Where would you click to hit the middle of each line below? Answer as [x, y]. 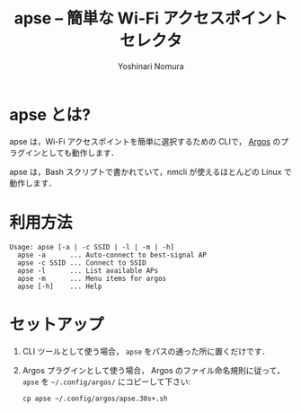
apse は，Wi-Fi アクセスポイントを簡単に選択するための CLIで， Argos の [145, 141]
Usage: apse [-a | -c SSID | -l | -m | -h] [92, 247]
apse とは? [50, 114]
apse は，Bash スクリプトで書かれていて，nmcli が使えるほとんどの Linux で [150, 171]
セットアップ [57, 324]
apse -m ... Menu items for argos [92, 278]
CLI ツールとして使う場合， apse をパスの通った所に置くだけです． [146, 351]
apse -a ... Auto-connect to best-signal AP [112, 255]
